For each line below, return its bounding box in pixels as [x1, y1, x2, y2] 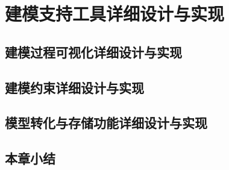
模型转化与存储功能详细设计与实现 [5, 113, 207, 132]
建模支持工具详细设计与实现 [5, 1, 225, 26]
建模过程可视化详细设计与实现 [5, 42, 182, 61]
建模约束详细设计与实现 [5, 78, 144, 96]
